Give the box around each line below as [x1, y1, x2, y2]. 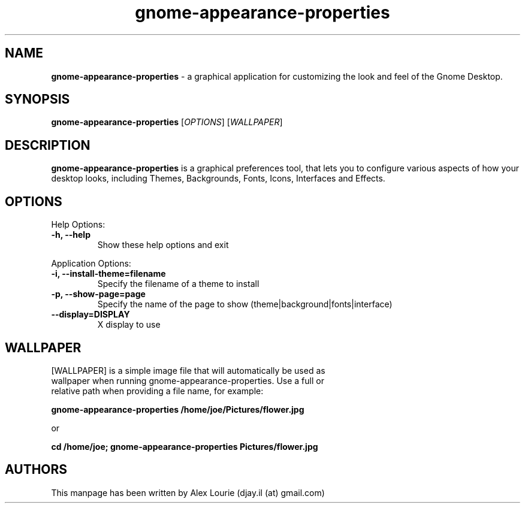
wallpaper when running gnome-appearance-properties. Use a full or [51, 375, 324, 386]
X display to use [97, 319, 161, 330]
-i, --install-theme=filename [51, 268, 166, 279]
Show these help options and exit [97, 240, 229, 250]
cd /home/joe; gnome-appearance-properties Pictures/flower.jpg [51, 441, 318, 452]
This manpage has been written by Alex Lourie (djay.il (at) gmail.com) [51, 487, 325, 498]
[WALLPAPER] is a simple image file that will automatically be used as [51, 365, 325, 376]
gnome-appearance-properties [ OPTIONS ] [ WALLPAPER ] [51, 117, 283, 128]
